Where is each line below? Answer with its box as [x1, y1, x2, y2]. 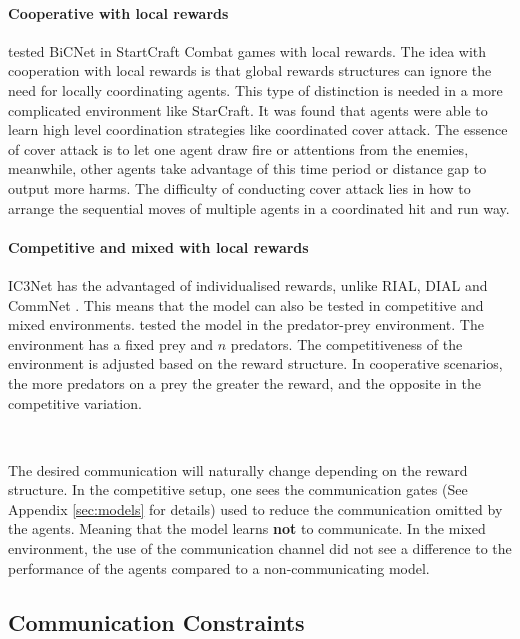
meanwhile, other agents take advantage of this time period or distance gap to [8, 158, 487, 179]
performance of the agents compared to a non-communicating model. [8, 557, 430, 578]
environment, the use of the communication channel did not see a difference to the [8, 538, 512, 559]
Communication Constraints [8, 606, 305, 637]
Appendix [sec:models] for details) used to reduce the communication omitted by [8, 498, 503, 519]
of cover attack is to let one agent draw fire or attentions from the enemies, [8, 138, 469, 159]
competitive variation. [8, 392, 142, 413]
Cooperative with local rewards [8, 2, 229, 23]
